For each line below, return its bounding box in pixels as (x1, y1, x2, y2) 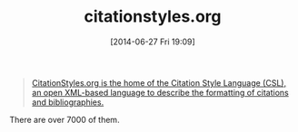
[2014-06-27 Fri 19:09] (110, 36, 195, 47)
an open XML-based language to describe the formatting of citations (31, 87, 289, 98)
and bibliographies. (31, 97, 104, 108)
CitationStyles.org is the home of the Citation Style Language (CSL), (31, 77, 287, 88)
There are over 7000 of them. (9, 114, 120, 125)
